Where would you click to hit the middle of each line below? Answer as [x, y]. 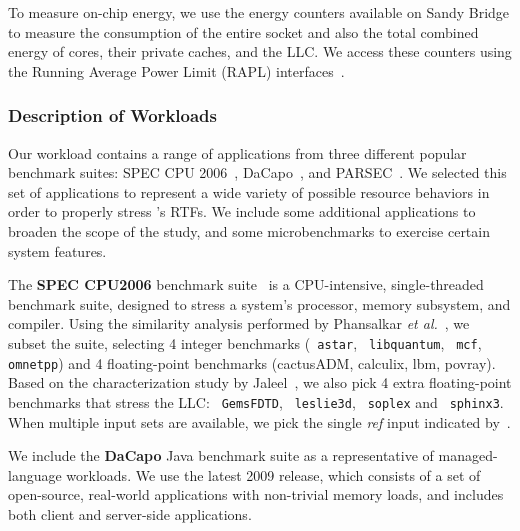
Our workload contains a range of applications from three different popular [237, 152]
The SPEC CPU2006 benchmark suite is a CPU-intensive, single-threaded [246, 284]
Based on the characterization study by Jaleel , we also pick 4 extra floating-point [260, 382]
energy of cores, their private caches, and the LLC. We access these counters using [260, 51]
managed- [468, 455]
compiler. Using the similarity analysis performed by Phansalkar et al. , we [239, 323]
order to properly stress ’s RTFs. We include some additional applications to [242, 211]
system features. [57, 250]
